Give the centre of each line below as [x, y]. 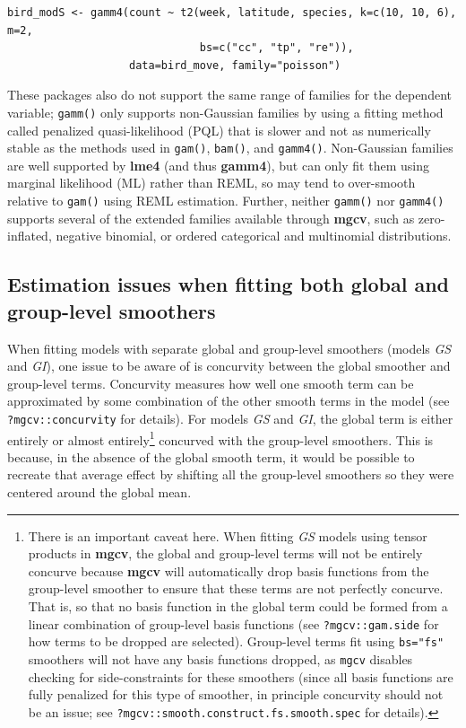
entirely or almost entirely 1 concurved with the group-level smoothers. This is [220, 438]
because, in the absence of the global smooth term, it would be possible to [211, 456]
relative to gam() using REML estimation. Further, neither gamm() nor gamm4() [226, 201]
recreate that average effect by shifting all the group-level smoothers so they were [231, 474]
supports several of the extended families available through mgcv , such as [211, 218]
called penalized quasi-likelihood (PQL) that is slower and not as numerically [219, 130]
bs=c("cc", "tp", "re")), [276, 48]
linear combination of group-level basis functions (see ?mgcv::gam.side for [233, 623]
